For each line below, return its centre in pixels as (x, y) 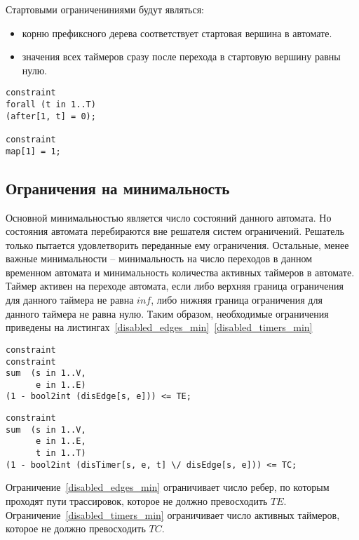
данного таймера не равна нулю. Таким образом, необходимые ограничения (167, 313)
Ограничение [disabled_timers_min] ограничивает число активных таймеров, (173, 514)
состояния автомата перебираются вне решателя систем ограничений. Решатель (175, 231)
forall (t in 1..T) (51, 105)
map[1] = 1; (33, 151)
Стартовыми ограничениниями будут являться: (105, 9)
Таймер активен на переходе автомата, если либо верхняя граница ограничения (175, 286)
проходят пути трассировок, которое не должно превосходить (137, 501)
